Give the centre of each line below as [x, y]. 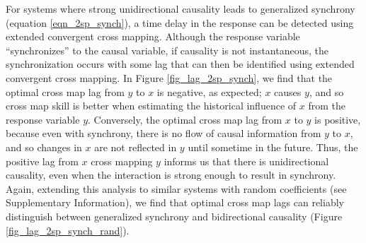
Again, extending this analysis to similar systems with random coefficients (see [176, 188]
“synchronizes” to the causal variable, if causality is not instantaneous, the [167, 50]
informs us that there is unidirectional [246, 161]
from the [327, 106]
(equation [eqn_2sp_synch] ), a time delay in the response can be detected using [180, 22]
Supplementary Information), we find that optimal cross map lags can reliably [175, 202]
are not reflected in [136, 147]
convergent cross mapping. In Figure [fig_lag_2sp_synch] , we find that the [169, 77]
